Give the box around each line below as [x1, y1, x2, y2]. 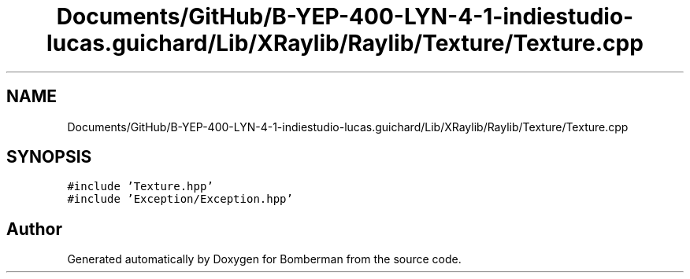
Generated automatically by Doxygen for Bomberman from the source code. [67, 252, 462, 266]
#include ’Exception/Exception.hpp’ [67, 193, 293, 206]
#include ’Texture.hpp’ [67, 180, 213, 193]
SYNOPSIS [6, 147, 92, 167]
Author [6, 218, 62, 239]
